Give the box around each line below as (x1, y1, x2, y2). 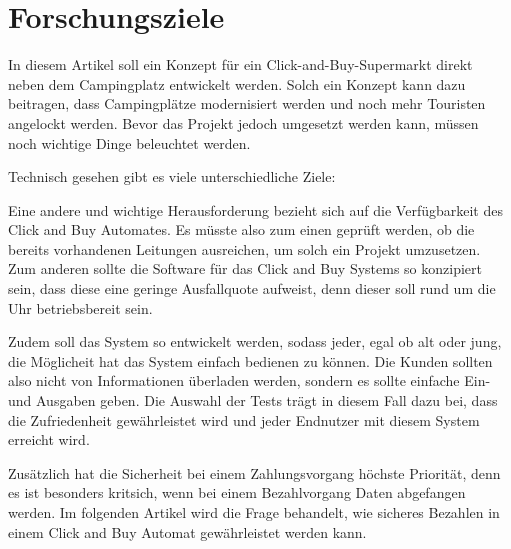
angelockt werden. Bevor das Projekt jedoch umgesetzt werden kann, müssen (8, 112, 479, 133)
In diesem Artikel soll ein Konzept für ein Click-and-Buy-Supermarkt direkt (8, 54, 473, 75)
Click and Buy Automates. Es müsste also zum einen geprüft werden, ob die (8, 219, 475, 240)
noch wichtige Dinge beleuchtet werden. (8, 132, 251, 153)
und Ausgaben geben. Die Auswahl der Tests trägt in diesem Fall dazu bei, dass (8, 390, 498, 411)
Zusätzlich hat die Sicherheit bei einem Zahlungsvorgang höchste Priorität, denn (8, 462, 501, 483)
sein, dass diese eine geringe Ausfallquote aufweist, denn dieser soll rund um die (8, 278, 496, 299)
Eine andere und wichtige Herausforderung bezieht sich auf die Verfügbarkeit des (8, 199, 503, 220)
